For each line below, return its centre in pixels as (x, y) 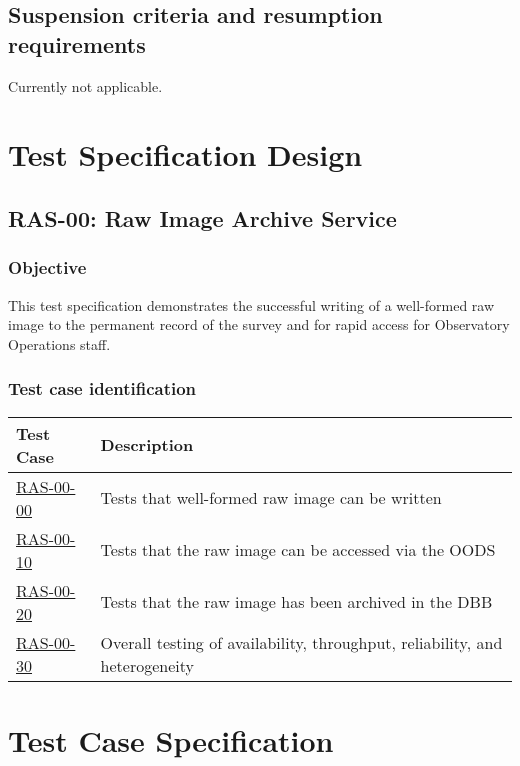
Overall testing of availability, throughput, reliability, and (301, 642)
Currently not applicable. (85, 85)
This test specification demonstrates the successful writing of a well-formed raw (251, 304)
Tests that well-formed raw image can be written (271, 498)
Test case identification (102, 388)
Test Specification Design (185, 154)
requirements (77, 43)
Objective (47, 267)
